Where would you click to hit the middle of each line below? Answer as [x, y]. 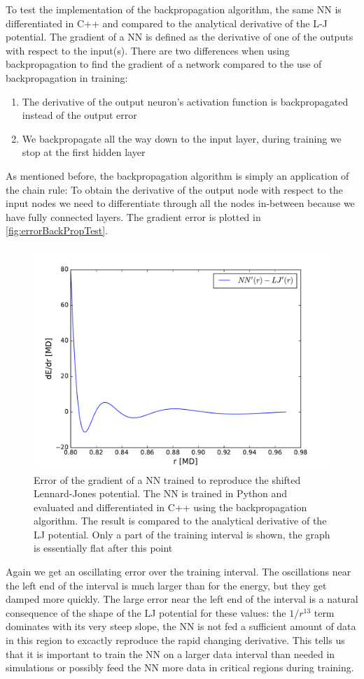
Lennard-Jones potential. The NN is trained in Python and [161, 493]
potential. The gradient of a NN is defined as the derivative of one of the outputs [180, 37]
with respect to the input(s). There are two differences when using [148, 50]
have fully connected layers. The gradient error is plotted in [133, 216]
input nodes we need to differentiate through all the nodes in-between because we [180, 203]
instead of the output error [79, 115]
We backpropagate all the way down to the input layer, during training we [182, 138]
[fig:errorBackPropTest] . [57, 230]
